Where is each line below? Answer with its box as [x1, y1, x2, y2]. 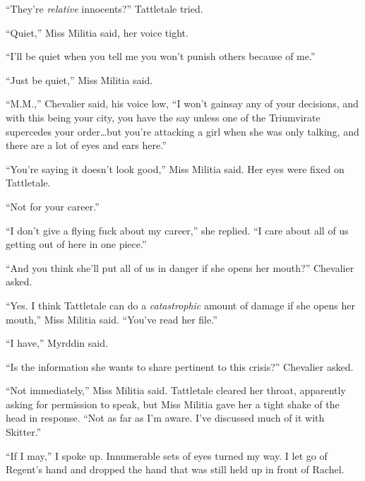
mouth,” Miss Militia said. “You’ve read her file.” [6, 311, 217, 326]
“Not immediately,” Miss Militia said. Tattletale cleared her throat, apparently [6, 383, 346, 398]
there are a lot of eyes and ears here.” [6, 138, 167, 153]
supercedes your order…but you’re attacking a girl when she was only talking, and [6, 124, 359, 138]
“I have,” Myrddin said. [6, 335, 108, 350]
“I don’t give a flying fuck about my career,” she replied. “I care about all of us [6, 222, 349, 237]
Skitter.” [6, 424, 42, 439]
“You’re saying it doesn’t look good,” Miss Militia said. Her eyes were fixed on [6, 161, 345, 176]
